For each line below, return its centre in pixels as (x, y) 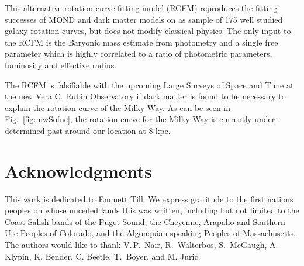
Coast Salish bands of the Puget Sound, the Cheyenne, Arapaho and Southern (145, 221)
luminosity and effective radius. (61, 65)
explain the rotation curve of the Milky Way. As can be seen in (118, 107)
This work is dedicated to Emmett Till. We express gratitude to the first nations (149, 198)
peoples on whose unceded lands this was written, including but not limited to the (152, 210)
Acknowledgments (78, 170)
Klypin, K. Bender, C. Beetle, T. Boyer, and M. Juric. (103, 256)
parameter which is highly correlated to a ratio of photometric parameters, (139, 53)
